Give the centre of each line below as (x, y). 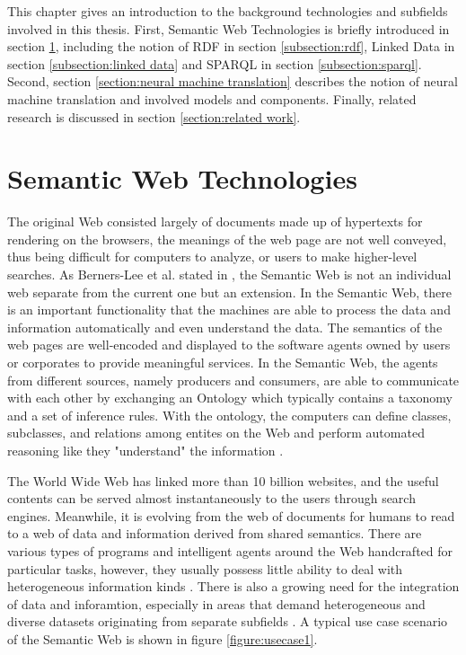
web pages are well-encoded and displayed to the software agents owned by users (229, 345)
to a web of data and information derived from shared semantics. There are (215, 533)
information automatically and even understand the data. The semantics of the (225, 327)
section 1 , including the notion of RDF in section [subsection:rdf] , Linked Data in (231, 46)
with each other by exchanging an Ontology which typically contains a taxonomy (230, 398)
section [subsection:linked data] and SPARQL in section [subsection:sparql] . (215, 63)
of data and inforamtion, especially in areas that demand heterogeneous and (216, 603)
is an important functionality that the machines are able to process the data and (229, 310)
